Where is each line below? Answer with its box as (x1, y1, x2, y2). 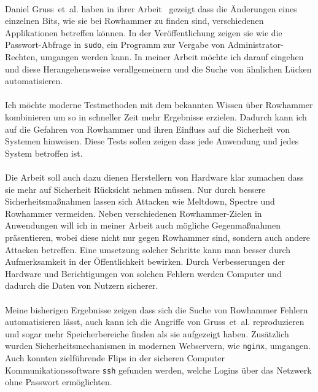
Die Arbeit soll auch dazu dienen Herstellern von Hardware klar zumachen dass (5, 170, 304, 183)
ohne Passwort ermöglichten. (5, 375, 112, 388)
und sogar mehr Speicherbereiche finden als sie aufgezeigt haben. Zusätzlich (5, 327, 289, 340)
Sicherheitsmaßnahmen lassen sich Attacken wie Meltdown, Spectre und (5, 195, 275, 208)
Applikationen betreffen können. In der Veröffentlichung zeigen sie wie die (5, 26, 282, 39)
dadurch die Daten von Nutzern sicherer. (5, 279, 158, 292)
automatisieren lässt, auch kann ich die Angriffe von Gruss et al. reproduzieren (5, 315, 304, 328)
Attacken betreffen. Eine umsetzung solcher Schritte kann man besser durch (5, 243, 291, 256)
